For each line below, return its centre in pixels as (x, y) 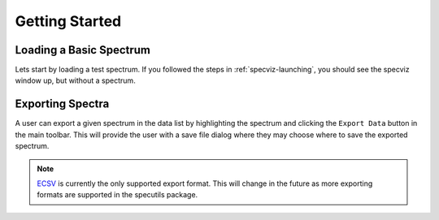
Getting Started (68, 21)
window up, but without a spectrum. (75, 80)
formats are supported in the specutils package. (117, 195)
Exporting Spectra (62, 104)
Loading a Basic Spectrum (83, 50)
